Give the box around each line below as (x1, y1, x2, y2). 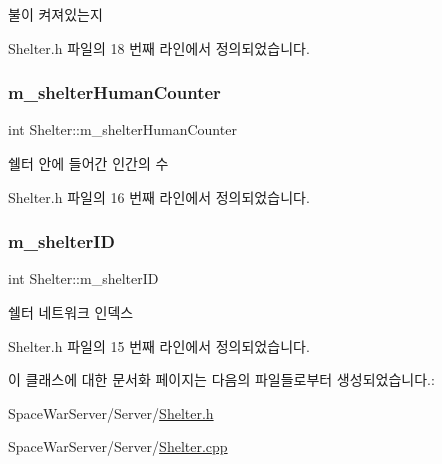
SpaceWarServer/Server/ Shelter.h (8, 402, 214, 423)
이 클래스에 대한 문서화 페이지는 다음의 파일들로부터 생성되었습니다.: (8, 369, 435, 390)
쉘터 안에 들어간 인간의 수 (8, 153, 169, 173)
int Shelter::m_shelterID (8, 268, 159, 289)
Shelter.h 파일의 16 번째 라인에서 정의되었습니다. (8, 186, 310, 207)
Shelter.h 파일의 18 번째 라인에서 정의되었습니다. (8, 37, 310, 58)
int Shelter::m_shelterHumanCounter (8, 119, 237, 140)
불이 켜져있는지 (8, 4, 103, 24)
